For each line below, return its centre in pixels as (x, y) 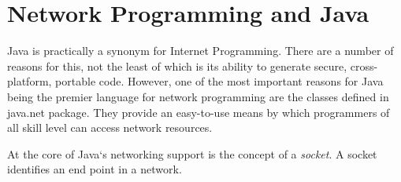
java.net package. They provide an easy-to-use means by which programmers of (199, 112)
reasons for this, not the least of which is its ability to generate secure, (177, 66)
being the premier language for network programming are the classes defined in (198, 96)
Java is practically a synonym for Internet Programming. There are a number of (200, 51)
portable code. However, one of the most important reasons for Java (219, 81)
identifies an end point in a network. (95, 169)
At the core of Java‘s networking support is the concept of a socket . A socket (192, 153)
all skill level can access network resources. (110, 127)
